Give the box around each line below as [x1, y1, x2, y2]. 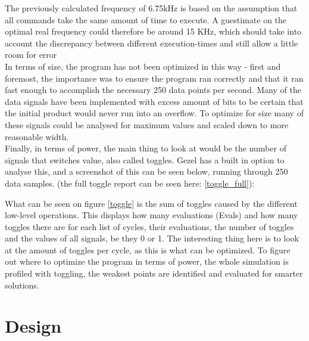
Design [5, 314, 62, 338]
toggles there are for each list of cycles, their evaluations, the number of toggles [5, 220, 294, 232]
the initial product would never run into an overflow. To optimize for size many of [5, 107, 304, 119]
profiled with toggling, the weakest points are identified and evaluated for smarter [5, 267, 303, 280]
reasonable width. [5, 130, 69, 142]
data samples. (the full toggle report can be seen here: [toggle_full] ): [5, 176, 255, 189]
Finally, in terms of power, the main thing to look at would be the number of [5, 142, 286, 154]
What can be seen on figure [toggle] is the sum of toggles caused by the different [5, 197, 298, 209]
